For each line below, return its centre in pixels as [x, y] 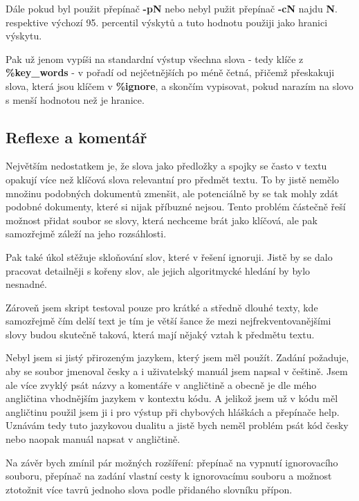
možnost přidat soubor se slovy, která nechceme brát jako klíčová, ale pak [162, 220]
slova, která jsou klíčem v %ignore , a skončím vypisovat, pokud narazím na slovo [179, 85]
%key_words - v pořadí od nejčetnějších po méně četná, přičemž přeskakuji [170, 72]
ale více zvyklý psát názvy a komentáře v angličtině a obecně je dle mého [161, 384]
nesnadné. [26, 284]
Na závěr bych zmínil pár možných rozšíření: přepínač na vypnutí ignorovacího [172, 462]
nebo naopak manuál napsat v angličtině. [93, 439]
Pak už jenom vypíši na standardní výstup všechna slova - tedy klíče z [155, 58]
